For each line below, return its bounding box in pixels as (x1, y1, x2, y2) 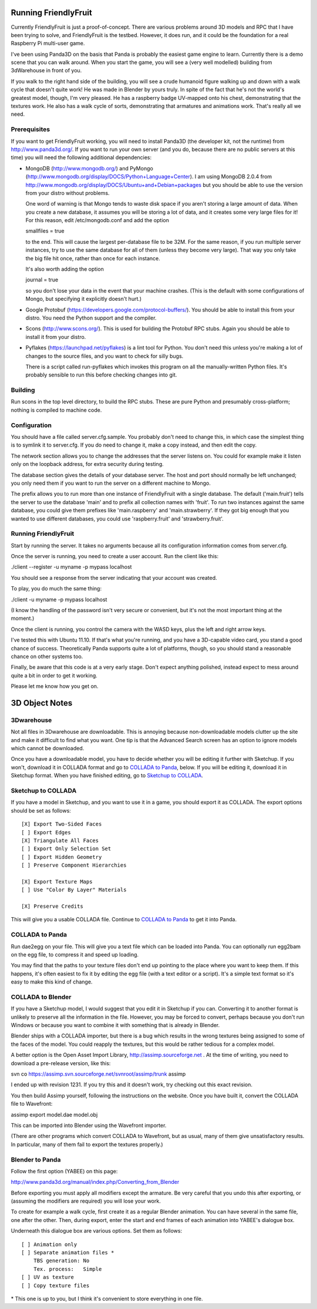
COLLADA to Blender (11, 993, 72, 1001)
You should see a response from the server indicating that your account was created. (11, 574, 217, 581)
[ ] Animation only (21, 1241, 77, 1248)
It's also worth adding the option (25, 266, 104, 273)
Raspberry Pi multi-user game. (11, 40, 85, 47)
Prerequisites (11, 125, 50, 133)
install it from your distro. (25, 333, 86, 340)
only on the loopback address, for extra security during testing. (11, 461, 164, 468)
